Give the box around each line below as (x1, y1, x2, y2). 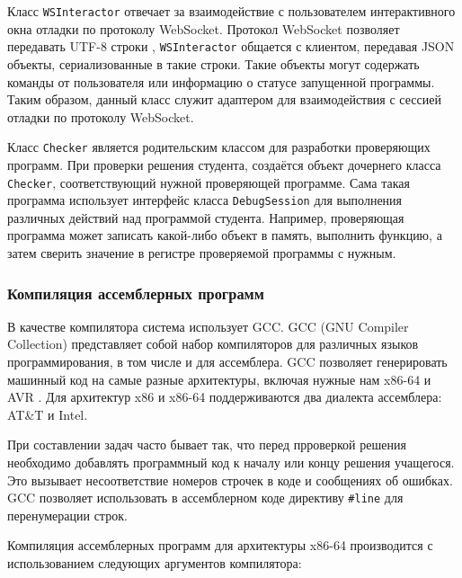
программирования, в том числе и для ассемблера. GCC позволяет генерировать (7, 352, 448, 371)
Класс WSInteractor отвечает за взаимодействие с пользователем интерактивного (7, 2, 456, 20)
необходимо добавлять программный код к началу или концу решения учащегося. (7, 453, 455, 471)
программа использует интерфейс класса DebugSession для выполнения (7, 191, 403, 209)
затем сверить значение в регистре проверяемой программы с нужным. (7, 244, 396, 262)
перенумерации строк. (7, 505, 128, 524)
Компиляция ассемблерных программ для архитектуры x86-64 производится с (7, 536, 433, 555)
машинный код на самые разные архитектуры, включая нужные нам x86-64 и (7, 369, 431, 388)
